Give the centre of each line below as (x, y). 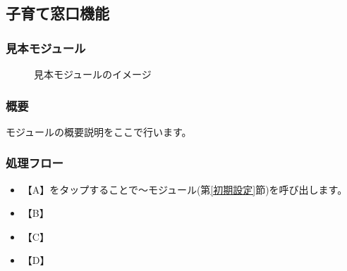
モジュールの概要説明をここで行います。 (99, 131)
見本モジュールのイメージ (93, 74)
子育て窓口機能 (57, 13)
